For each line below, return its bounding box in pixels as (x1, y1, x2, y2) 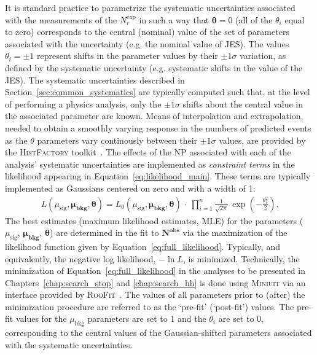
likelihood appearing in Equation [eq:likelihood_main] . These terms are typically (5, 170, 311, 182)
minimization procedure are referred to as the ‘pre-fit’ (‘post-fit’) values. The (5, 300, 294, 313)
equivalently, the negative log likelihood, (5, 252, 156, 265)
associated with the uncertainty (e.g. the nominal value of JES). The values (5, 37, 289, 50)
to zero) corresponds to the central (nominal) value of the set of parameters (5, 25, 289, 38)
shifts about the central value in (182, 97, 303, 110)
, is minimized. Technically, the (182, 252, 300, 265)
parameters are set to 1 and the (87, 312, 206, 325)
